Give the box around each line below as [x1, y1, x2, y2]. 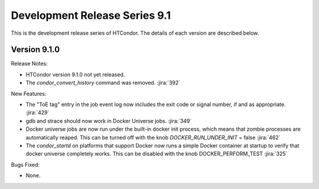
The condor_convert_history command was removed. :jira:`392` [25, 79, 181, 87]
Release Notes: [11, 60, 48, 67]
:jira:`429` [25, 109, 50, 116]
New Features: [11, 90, 47, 97]
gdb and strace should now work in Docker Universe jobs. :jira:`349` [25, 117, 192, 124]
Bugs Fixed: [11, 161, 40, 168]
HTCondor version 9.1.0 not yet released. [25, 71, 125, 78]
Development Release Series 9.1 [11, 9, 171, 22]
